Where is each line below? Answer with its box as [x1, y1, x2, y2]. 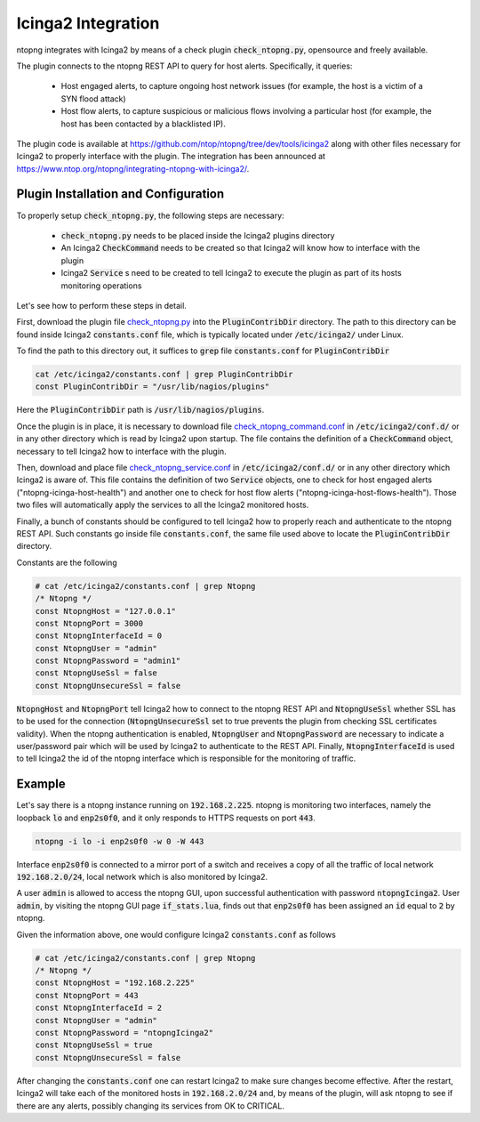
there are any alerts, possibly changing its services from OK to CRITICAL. [16, 1100, 284, 1111]
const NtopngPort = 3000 [35, 618, 144, 628]
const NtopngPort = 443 [35, 990, 140, 1000]
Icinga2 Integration [16, 13, 160, 33]
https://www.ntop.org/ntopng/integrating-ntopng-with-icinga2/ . [16, 163, 250, 174]
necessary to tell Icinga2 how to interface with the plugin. [16, 446, 227, 456]
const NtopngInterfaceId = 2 [35, 1003, 163, 1013]
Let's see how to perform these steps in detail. [16, 300, 187, 311]
